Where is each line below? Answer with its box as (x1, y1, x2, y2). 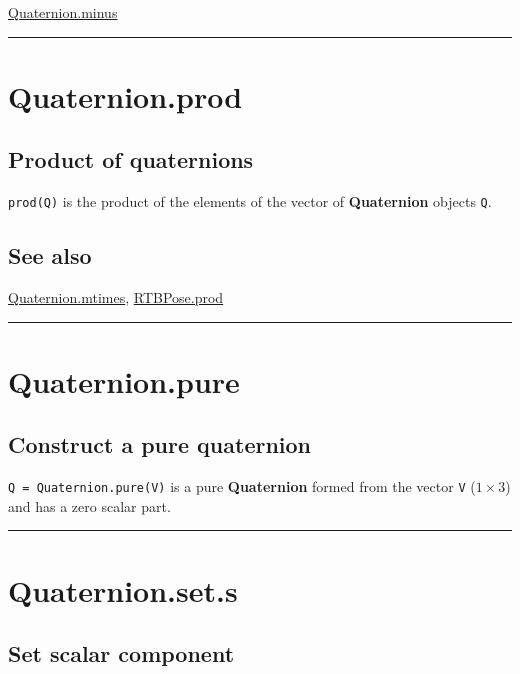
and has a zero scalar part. (8, 495, 171, 516)
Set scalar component (8, 638, 235, 669)
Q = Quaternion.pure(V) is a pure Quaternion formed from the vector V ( (8, 476, 476, 497)
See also (8, 240, 92, 271)
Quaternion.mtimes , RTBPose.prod (8, 287, 224, 308)
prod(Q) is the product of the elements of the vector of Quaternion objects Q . (8, 191, 492, 212)
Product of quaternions (8, 144, 254, 175)
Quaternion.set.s (8, 569, 238, 610)
